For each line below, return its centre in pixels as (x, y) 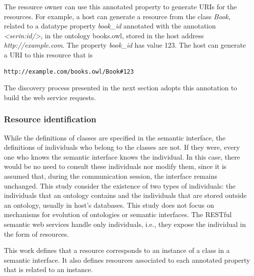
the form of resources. (37, 234)
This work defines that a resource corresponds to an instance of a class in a (117, 250)
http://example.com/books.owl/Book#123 (69, 71)
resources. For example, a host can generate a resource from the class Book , (117, 16)
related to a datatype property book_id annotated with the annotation (110, 26)
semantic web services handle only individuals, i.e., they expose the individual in (125, 224)
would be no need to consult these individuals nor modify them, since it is (115, 166)
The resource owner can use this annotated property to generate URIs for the (120, 6)
